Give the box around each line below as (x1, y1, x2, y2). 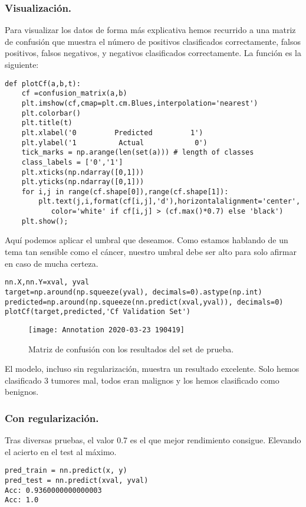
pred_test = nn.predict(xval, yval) (5, 476, 149, 485)
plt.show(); (21, 217, 68, 225)
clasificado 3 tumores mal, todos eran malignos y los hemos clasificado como (5, 374, 279, 386)
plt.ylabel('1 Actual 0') (21, 138, 208, 147)
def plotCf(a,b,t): (5, 79, 81, 88)
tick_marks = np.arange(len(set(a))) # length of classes (21, 148, 254, 157)
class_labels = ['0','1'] (21, 158, 123, 166)
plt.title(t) (21, 119, 73, 127)
